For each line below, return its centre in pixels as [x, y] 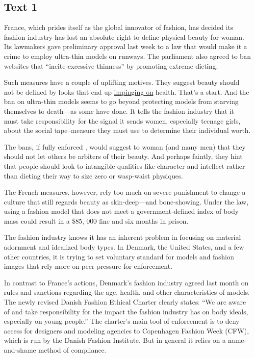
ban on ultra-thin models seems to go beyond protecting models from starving [121, 101]
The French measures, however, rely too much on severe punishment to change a [125, 192]
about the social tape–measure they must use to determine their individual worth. [127, 130]
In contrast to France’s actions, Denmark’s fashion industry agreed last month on [126, 282]
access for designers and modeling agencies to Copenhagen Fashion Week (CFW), [127, 330]
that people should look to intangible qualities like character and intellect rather [125, 166]
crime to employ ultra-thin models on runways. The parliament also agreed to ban [127, 56]
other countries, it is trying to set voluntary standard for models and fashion [119, 256]
